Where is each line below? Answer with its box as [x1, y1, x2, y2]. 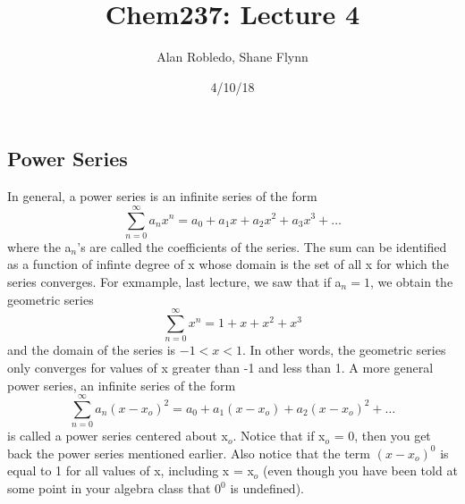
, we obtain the [369, 273, 453, 291]
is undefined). [230, 479, 304, 498]
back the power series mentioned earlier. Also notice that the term [7, 443, 370, 462]
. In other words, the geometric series [242, 340, 446, 359]
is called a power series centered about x [7, 426, 228, 445]
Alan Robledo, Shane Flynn [156, 47, 309, 66]
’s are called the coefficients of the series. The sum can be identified [77, 237, 447, 256]
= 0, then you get [334, 426, 431, 445]
